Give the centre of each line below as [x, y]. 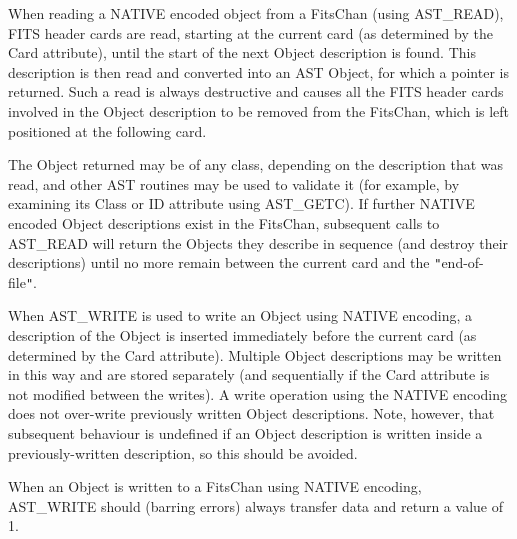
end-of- [462, 262]
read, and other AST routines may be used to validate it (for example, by [234, 183]
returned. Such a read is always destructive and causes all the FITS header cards [256, 91]
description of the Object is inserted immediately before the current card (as [242, 335]
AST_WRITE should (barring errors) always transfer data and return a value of [255, 505]
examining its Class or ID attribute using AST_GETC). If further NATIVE [241, 203]
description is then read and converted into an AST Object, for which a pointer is [258, 71]
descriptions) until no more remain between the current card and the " [225, 262]
